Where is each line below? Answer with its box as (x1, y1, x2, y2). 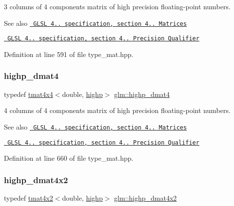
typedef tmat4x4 (4, 89, 53, 99)
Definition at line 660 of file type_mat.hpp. (4, 153, 134, 163)
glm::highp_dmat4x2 (114, 193, 177, 203)
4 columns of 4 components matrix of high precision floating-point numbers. (4, 105, 231, 115)
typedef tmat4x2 (4, 193, 53, 203)
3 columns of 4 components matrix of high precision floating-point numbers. (4, 1, 231, 11)
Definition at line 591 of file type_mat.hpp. (4, 49, 134, 59)
